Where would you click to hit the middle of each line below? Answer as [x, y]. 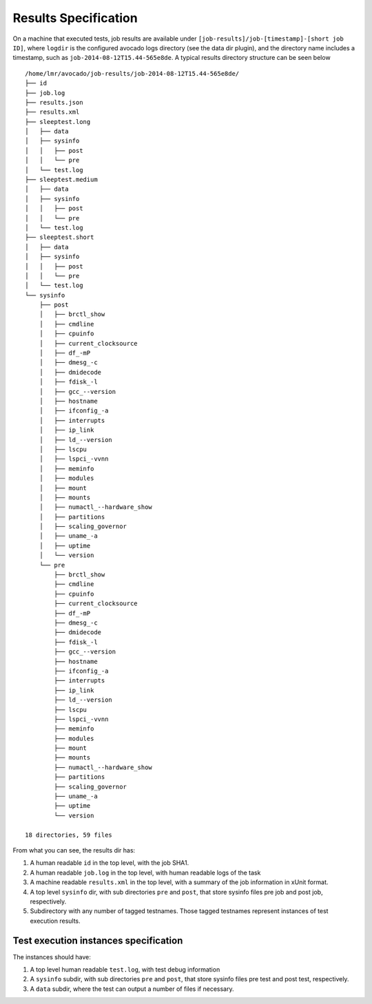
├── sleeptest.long [58, 122]
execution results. [55, 921]
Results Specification [75, 18]
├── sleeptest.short [60, 237]
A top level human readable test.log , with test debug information [125, 970]
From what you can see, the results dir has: [74, 850]
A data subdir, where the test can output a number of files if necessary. [132, 989]
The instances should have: [52, 956]
